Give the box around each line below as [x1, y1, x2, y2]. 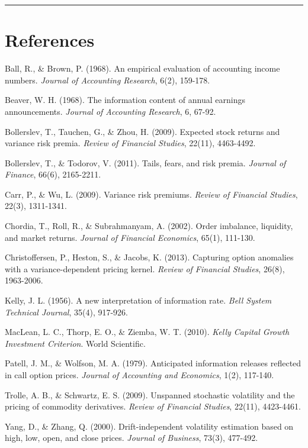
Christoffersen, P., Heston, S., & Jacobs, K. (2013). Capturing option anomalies [5, 251, 294, 263]
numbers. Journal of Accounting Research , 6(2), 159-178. [5, 73, 210, 86]
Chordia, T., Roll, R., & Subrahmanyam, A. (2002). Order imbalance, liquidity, [5, 220, 293, 232]
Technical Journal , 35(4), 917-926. [5, 305, 129, 318]
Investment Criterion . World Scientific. [5, 337, 146, 349]
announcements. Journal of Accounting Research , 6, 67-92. [5, 105, 216, 117]
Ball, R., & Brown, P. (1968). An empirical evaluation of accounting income [5, 62, 280, 75]
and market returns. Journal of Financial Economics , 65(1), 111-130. [5, 231, 255, 243]
